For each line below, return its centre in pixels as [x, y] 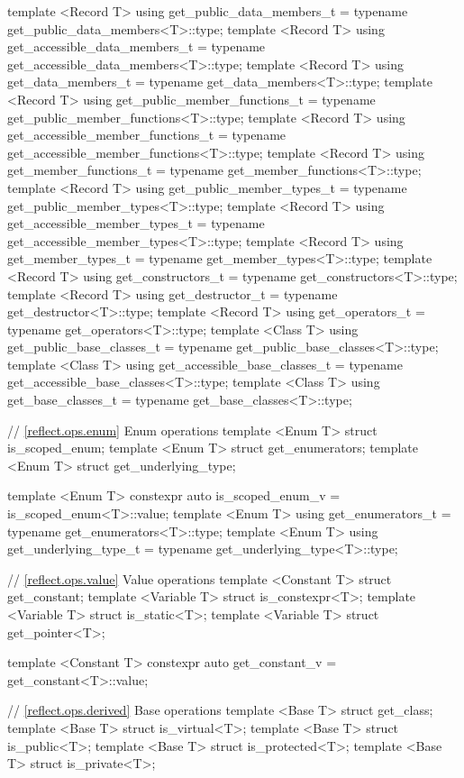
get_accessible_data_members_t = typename [136, 46]
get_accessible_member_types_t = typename [136, 223]
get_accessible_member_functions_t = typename [147, 135]
